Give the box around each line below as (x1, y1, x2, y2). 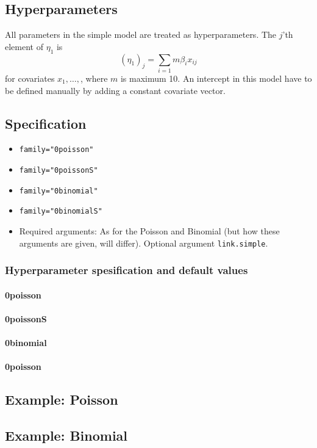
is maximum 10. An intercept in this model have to (120, 71, 312, 84)
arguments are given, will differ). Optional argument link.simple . (19, 236, 268, 249)
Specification (5, 114, 87, 132)
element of (5, 40, 43, 52)
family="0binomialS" (19, 207, 102, 216)
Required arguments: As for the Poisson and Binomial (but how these (19, 224, 280, 237)
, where (80, 71, 108, 84)
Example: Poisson (5, 390, 118, 409)
